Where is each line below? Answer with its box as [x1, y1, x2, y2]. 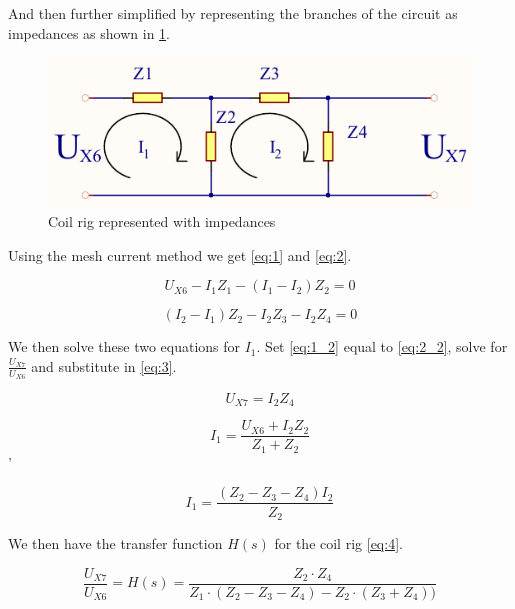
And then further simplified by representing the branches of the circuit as [8, 3, 458, 23]
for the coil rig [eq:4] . [274, 533, 403, 553]
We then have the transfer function [8, 533, 223, 553]
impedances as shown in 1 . [8, 22, 171, 43]
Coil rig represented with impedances [48, 210, 276, 231]
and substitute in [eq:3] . [31, 355, 177, 376]
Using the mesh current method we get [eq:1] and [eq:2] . [8, 244, 352, 265]
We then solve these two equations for [8, 336, 241, 357]
